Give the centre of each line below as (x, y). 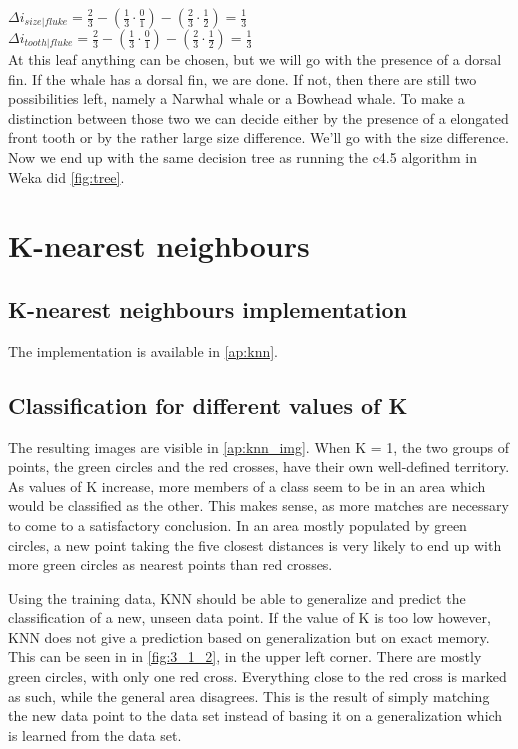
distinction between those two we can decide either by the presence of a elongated (258, 117)
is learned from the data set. (95, 734)
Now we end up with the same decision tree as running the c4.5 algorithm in (242, 156)
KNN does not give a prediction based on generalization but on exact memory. (249, 636)
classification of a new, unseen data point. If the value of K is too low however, (249, 617)
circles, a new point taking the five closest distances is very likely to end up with (255, 544)
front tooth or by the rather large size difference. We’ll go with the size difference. (258, 137)
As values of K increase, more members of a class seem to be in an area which (247, 485)
